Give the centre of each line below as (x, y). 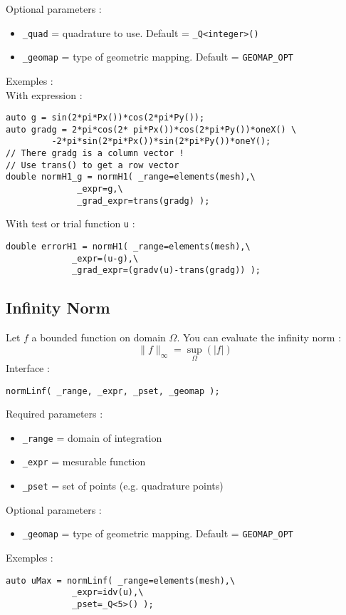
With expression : (44, 94)
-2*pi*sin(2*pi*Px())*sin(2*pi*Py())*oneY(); (161, 141)
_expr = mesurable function (84, 461)
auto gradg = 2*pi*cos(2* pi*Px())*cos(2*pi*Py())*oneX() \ (151, 129)
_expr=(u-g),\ (105, 258)
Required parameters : (54, 414)
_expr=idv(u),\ (108, 593)
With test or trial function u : (70, 223)
